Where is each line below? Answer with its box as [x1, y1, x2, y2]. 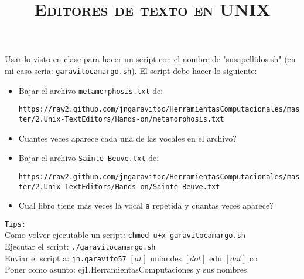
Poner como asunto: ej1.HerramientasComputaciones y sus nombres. [5, 263, 250, 275]
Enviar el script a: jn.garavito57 [5, 251, 127, 264]
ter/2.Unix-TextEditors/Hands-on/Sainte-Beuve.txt [18, 182, 220, 191]
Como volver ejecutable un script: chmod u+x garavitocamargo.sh [5, 228, 245, 241]
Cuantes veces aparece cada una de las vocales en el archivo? [18, 132, 237, 144]
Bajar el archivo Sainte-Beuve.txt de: [18, 152, 159, 164]
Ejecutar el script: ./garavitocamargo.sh [5, 240, 156, 253]
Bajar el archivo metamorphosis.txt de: [18, 84, 163, 96]
